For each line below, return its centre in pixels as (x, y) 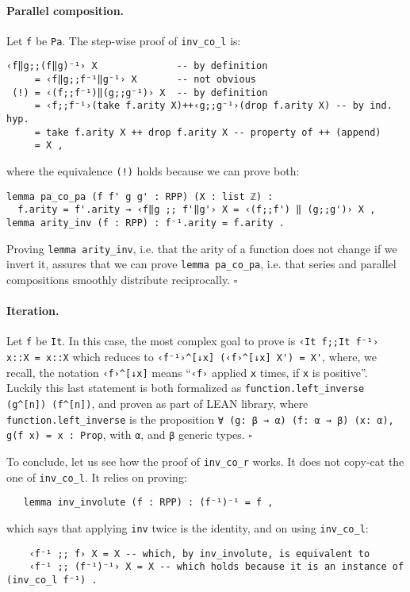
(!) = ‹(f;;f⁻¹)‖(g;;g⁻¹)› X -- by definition (140, 92)
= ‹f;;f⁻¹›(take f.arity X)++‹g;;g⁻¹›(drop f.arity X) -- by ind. (213, 106)
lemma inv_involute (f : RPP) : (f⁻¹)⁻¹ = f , (148, 503)
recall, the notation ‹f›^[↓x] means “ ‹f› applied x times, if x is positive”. (187, 372)
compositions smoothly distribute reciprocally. (119, 279)
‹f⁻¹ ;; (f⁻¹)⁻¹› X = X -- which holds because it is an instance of (216, 567)
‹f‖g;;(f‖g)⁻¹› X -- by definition (137, 66)
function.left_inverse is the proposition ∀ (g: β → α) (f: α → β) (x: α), (200, 419)
